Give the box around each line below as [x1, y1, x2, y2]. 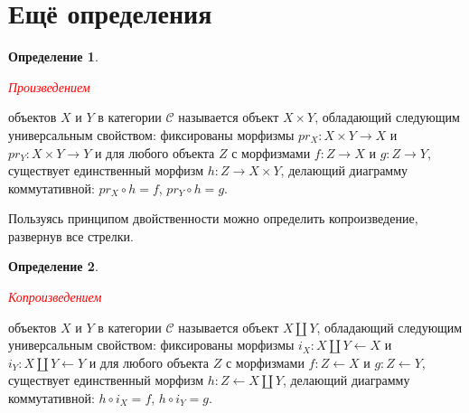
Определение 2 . [8, 257, 98, 276]
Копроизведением [8, 287, 102, 306]
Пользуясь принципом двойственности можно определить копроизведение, [8, 209, 418, 228]
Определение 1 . [8, 47, 98, 66]
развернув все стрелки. [8, 226, 134, 245]
